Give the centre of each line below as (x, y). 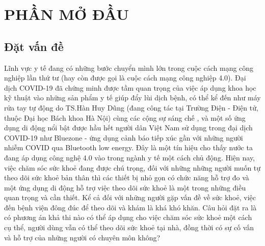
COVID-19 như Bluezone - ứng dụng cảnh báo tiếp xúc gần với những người (124, 137)
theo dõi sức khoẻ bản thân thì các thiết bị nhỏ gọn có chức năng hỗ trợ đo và (127, 177)
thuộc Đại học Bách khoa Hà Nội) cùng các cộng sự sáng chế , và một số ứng (125, 117)
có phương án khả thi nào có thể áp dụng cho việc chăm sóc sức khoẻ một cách (128, 217)
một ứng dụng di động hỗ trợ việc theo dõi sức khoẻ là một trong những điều (125, 187)
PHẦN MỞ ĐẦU (67, 14)
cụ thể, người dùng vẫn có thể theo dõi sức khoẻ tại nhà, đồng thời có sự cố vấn (129, 227)
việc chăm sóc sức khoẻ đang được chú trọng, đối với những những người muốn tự (132, 167)
